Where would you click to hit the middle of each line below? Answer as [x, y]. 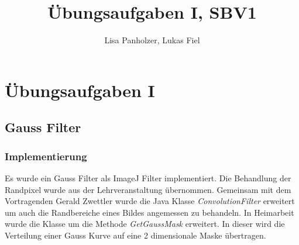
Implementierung [46, 156]
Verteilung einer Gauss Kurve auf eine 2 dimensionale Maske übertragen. [135, 235]
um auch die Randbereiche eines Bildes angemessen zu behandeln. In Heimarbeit [149, 212]
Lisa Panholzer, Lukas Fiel [152, 40]
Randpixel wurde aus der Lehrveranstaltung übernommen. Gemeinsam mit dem [148, 189]
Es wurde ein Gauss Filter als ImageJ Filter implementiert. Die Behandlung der [148, 177]
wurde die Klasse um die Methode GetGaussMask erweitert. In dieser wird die [145, 224]
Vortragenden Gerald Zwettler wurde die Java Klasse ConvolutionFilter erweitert [150, 201]
